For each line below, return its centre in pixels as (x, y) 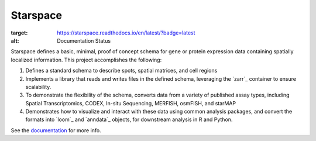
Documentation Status (84, 40)
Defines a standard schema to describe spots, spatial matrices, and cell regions (121, 71)
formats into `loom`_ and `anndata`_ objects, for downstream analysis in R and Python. (129, 119)
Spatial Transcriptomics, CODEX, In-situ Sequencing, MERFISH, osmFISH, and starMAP (131, 103)
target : (19, 33)
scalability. (38, 87)
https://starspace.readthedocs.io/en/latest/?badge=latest (126, 33)
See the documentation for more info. (56, 130)
